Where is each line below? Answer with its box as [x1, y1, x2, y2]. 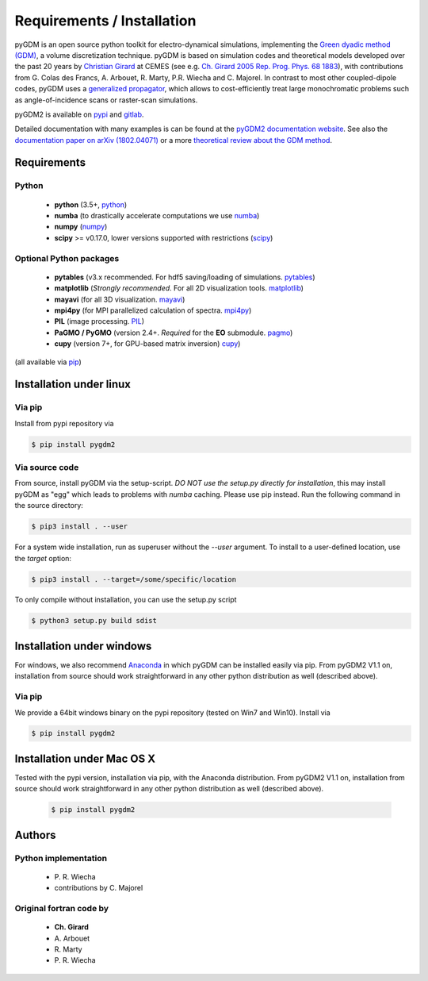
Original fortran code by [14, 903, 109, 914]
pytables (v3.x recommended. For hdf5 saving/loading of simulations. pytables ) [54, 272, 316, 282]
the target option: [14, 553, 71, 563]
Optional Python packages [14, 252, 120, 264]
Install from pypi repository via [14, 418, 114, 428]
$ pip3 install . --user [31, 522, 128, 531]
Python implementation [14, 852, 107, 864]
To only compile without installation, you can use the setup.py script [14, 595, 237, 605]
